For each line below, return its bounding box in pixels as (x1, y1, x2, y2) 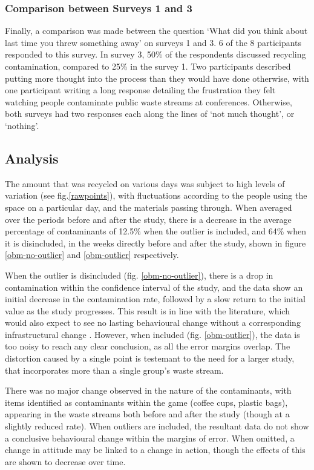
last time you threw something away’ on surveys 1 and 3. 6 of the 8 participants (5, 36, 302, 48)
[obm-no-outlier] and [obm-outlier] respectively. (5, 248, 179, 261)
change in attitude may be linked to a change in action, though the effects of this (5, 443, 306, 456)
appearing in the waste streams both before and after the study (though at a (5, 408, 290, 420)
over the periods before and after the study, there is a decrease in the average (5, 213, 292, 225)
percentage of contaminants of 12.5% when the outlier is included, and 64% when (5, 225, 307, 237)
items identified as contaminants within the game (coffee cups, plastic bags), (5, 396, 288, 408)
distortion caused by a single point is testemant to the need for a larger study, (5, 352, 295, 365)
